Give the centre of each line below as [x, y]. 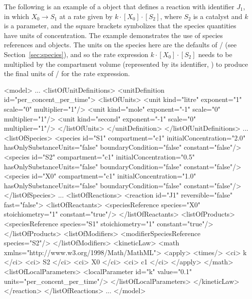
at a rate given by [86, 16]
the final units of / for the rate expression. [67, 73]
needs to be [215, 54]
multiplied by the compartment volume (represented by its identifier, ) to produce [126, 64]
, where [171, 16]
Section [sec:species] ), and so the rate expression [76, 54]
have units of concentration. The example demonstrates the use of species [114, 35]
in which [17, 16]
